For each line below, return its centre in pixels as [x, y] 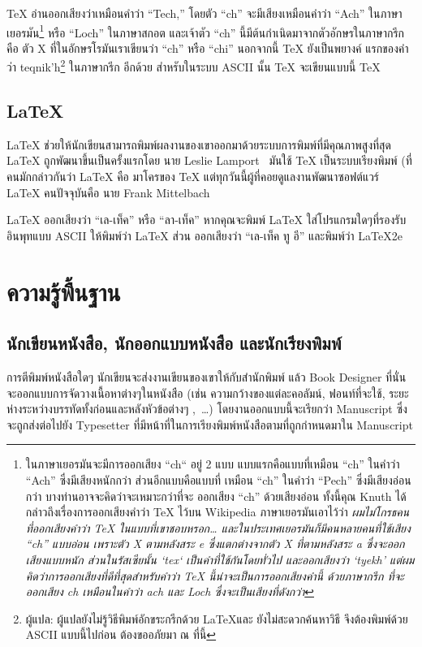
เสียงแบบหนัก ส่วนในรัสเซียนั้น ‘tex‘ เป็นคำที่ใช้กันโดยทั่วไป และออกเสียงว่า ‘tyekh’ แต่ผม [220, 559]
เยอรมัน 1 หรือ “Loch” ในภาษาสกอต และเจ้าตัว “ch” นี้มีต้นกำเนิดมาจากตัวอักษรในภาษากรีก [206, 31]
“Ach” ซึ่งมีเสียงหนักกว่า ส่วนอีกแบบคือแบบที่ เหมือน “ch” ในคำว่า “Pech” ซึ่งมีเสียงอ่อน [218, 480]
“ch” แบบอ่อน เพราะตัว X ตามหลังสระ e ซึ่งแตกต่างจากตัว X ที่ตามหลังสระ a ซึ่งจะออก [215, 543]
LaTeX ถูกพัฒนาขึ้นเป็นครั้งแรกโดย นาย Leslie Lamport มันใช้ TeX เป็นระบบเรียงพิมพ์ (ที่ [209, 160]
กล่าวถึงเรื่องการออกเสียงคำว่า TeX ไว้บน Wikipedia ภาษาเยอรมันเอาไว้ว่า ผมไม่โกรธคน [217, 512]
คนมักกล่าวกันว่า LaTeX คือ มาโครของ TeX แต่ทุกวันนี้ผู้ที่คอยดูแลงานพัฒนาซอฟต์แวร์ [193, 177]
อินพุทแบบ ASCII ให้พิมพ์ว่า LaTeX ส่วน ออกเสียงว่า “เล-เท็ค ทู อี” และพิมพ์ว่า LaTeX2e [205, 235]
